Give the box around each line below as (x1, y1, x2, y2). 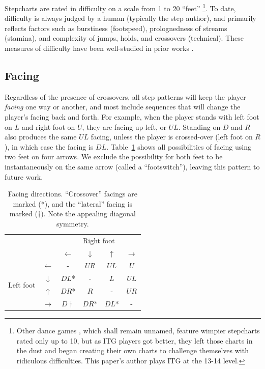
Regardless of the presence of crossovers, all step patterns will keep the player (5, 91, 246, 102)
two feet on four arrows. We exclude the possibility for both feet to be (5, 151, 223, 162)
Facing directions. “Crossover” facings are (8, 188, 137, 199)
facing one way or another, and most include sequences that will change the (5, 101, 241, 112)
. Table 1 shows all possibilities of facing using (106, 141, 251, 152)
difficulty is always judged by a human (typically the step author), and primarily (5, 13, 256, 23)
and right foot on (21, 121, 75, 132)
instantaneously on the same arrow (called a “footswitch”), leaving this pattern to (5, 161, 260, 172)
